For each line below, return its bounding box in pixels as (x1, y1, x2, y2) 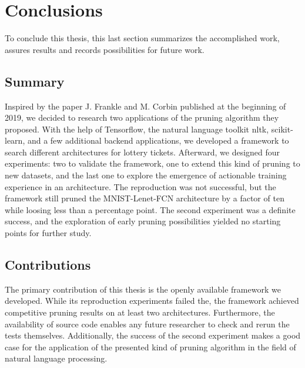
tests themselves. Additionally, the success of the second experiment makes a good (5, 329, 301, 342)
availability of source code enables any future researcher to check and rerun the (5, 317, 290, 330)
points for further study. (5, 227, 92, 239)
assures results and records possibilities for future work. (5, 43, 205, 55)
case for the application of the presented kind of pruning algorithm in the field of (5, 340, 296, 353)
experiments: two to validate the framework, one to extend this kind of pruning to (5, 157, 300, 170)
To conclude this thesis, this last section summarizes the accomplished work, (5, 32, 280, 44)
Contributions (5, 256, 91, 274)
